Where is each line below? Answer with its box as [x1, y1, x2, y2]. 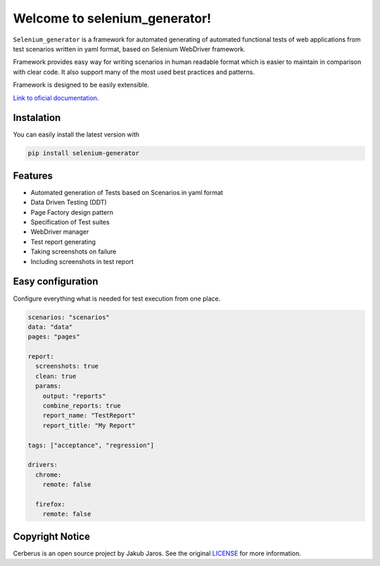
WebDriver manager [30, 227, 89, 236]
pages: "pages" [27, 333, 80, 341]
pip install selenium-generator [27, 149, 140, 158]
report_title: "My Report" [42, 421, 137, 429]
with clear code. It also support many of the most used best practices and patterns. [13, 68, 255, 76]
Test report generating [30, 237, 96, 246]
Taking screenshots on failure [30, 247, 117, 256]
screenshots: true [35, 363, 99, 370]
